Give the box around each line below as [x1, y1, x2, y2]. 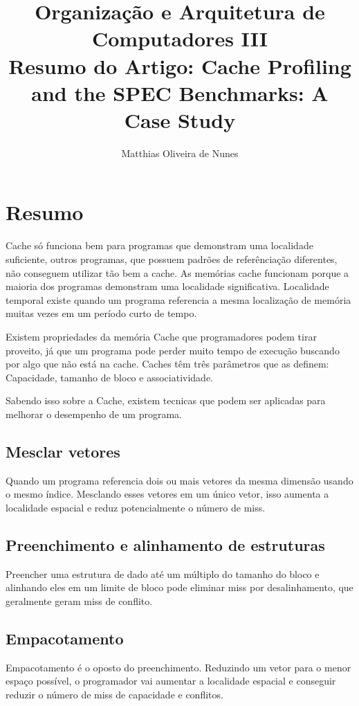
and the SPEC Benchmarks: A [31, 78, 329, 107]
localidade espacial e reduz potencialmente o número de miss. [6, 500, 266, 514]
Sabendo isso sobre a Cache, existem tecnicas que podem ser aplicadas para [6, 393, 326, 408]
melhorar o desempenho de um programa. [6, 406, 182, 421]
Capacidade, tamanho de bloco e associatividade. [6, 370, 213, 384]
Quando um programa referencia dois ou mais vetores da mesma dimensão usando [6, 473, 353, 487]
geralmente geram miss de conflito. [6, 593, 153, 608]
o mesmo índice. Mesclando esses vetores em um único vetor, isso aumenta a [6, 487, 329, 501]
